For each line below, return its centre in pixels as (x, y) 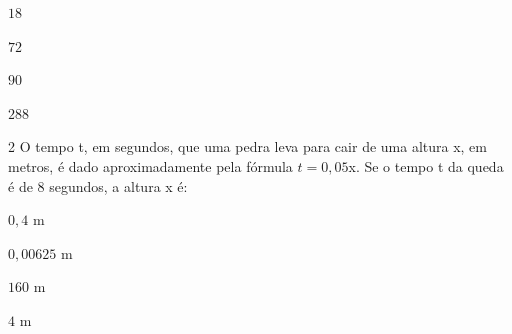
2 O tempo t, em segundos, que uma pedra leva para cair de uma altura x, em (247, 146)
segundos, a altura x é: (118, 185)
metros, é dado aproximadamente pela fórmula (150, 165)
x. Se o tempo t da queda (426, 165)
